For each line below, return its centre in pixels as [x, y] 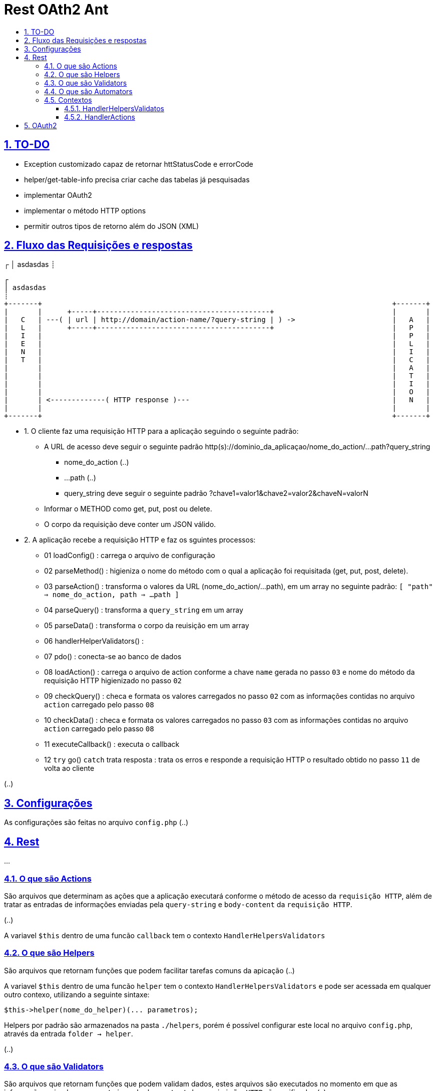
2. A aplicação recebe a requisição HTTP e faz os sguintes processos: [140, 540]
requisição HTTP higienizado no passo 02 [113, 681]
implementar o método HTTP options [85, 210]
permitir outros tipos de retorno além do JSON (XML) [112, 226]
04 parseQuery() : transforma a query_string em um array [144, 610]
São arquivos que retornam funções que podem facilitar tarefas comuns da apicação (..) [149, 970]
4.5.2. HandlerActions [100, 117]
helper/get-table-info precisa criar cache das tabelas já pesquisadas [137, 179]
